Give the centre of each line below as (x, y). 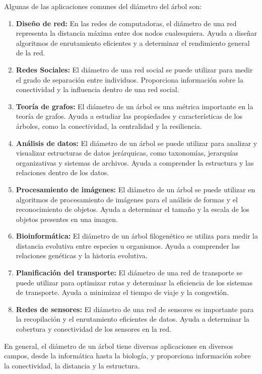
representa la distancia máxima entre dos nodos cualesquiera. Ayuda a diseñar (137, 33)
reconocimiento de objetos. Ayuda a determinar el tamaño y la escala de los (133, 209)
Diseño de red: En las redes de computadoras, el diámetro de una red (126, 23)
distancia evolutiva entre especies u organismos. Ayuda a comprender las (128, 245)
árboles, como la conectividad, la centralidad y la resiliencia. (109, 126)
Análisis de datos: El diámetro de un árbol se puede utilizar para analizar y (137, 143)
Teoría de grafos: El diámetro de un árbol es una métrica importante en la (135, 106)
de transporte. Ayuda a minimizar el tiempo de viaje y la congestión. (122, 292)
